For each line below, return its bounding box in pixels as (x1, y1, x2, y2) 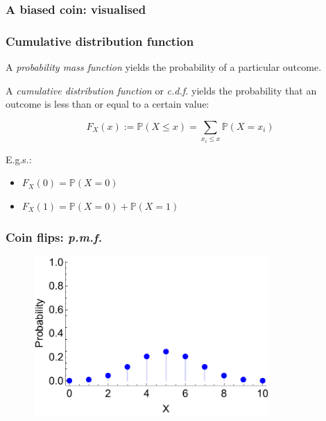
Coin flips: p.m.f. (6, 228, 103, 245)
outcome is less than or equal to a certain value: (6, 97, 209, 111)
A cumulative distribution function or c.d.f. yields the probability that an (6, 83, 317, 97)
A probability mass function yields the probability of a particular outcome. (6, 60, 322, 74)
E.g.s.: (6, 151, 32, 166)
